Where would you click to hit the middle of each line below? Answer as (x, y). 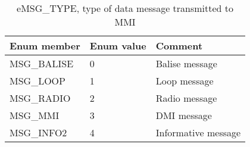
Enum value (118, 46)
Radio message (186, 98)
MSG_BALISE (42, 63)
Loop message (185, 81)
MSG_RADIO (40, 98)
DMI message (184, 115)
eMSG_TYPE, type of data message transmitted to (125, 8)
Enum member (45, 46)
